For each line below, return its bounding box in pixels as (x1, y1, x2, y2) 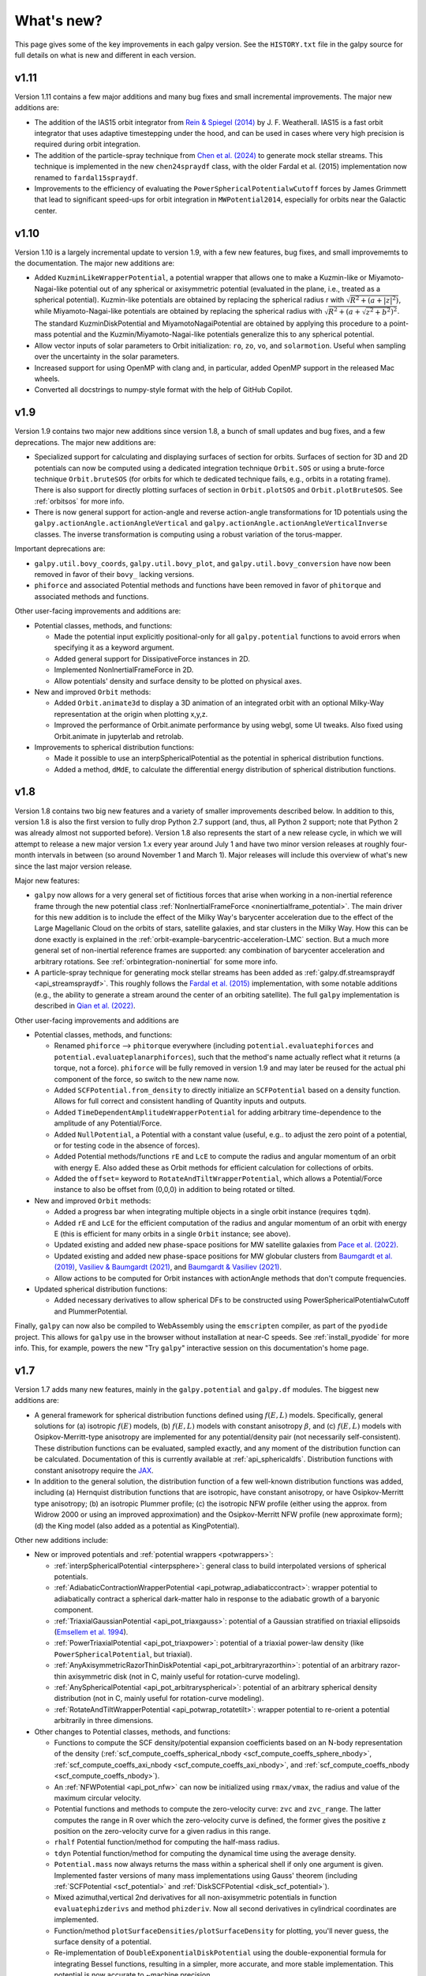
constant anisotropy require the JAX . (34, 1465, 154, 1475)
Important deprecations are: (14, 544, 106, 553)
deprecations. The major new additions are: (14, 437, 157, 447)
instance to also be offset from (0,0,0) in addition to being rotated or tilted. (54, 1185, 296, 1194)
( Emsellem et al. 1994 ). (54, 1627, 129, 1637)
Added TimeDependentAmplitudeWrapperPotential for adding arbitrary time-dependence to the (54, 1107, 382, 1117)
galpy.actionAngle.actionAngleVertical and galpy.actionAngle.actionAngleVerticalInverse (34, 519, 388, 528)
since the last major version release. (14, 862, 133, 871)
